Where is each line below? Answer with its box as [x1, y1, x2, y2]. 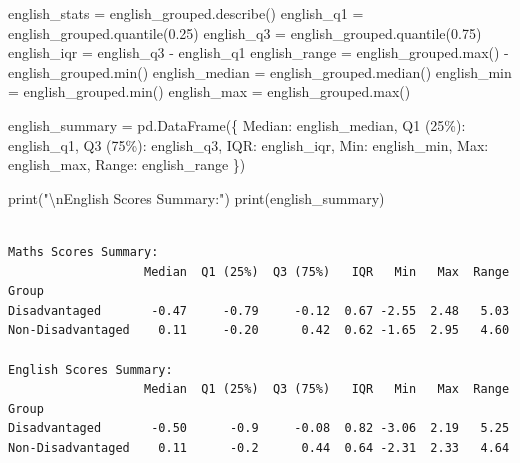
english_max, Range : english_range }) [8, 154, 246, 175]
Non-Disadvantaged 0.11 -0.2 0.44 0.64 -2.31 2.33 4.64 [8, 440, 510, 455]
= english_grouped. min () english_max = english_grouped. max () [8, 81, 411, 102]
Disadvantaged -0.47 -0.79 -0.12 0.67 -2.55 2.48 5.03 [8, 303, 510, 318]
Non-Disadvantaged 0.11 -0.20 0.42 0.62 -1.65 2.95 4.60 [8, 323, 510, 338]
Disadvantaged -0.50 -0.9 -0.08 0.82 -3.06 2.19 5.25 [8, 421, 510, 436]
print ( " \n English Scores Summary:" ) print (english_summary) [8, 187, 385, 208]
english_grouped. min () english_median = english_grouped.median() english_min [8, 61, 512, 82]
